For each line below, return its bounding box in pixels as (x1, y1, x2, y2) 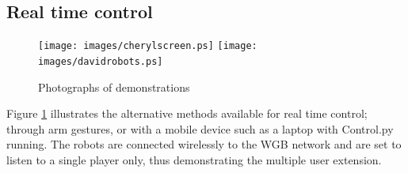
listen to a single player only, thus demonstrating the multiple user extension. (6, 151, 382, 167)
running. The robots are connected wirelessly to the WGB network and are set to (6, 136, 402, 152)
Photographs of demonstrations (38, 78, 190, 95)
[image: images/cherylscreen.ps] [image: (38, 40, 257, 52)
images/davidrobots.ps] (38, 55, 163, 67)
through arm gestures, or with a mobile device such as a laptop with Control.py (6, 120, 394, 137)
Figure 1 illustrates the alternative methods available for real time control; (6, 105, 368, 122)
